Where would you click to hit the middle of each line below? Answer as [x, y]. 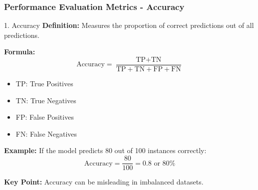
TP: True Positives [44, 84]
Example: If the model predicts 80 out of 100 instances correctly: [105, 150]
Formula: [20, 52]
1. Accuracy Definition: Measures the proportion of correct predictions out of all [129, 25]
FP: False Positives [45, 117]
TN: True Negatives [46, 100]
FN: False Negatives [46, 133]
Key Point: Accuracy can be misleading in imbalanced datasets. [104, 182]
